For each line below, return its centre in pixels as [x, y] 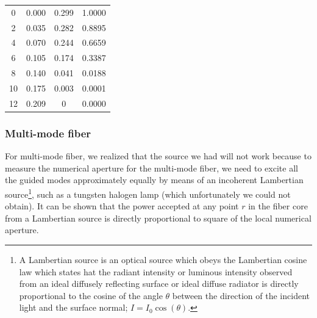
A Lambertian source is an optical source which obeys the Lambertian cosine [163, 259]
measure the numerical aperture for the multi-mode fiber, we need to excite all [151, 168]
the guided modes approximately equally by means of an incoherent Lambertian [154, 180]
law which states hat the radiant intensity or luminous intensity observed [156, 271]
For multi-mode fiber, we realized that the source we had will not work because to [158, 156]
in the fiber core [278, 206]
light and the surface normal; [73, 307]
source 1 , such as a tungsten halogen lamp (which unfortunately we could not [148, 193]
